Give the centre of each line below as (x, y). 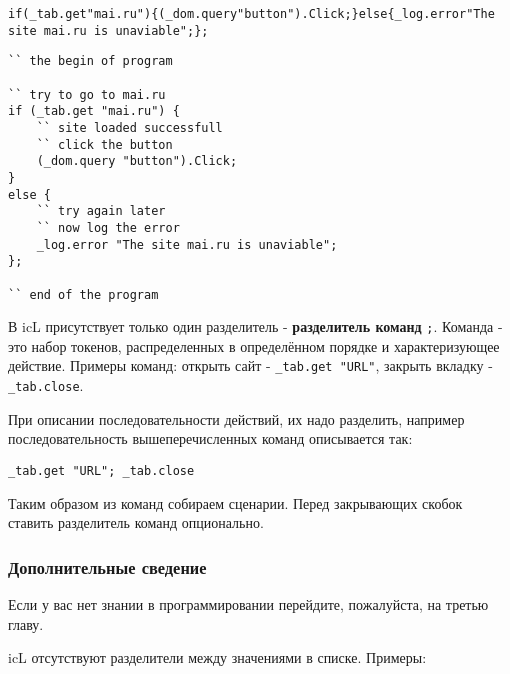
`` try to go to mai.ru (87, 94)
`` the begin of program (90, 61)
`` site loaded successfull (129, 127)
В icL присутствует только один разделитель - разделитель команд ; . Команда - (255, 326)
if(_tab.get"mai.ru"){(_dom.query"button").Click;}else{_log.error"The (251, 14)
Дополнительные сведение (107, 566)
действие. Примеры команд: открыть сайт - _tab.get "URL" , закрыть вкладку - (250, 365)
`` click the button (104, 144)
